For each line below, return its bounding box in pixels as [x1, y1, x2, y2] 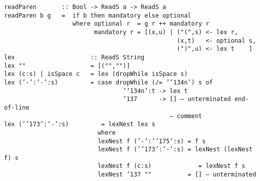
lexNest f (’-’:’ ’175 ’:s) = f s [98, 137, 206, 145]
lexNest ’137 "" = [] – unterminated [98, 171, 256, 178]
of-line [4, 104, 30, 111]
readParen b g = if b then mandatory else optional [4, 12, 192, 19]
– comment [169, 112, 202, 120]
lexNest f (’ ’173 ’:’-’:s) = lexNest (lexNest [98, 146, 252, 153]
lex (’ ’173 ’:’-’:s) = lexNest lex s [4, 121, 155, 128]
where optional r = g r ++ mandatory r [72, 20, 210, 28]
